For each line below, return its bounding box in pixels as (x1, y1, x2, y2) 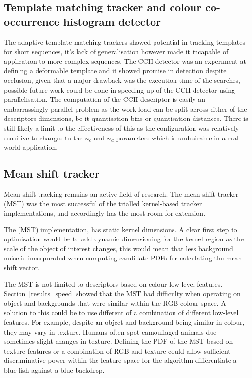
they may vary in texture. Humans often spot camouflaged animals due (4, 326, 217, 337)
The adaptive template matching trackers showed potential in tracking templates (4, 37, 245, 47)
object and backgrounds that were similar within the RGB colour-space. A (4, 298, 226, 308)
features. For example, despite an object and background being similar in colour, (4, 317, 245, 327)
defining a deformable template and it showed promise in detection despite (4, 65, 227, 76)
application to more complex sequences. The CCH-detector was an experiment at (4, 56, 246, 66)
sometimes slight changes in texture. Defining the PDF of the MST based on (4, 336, 233, 346)
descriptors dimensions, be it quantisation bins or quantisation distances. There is (4, 113, 248, 123)
